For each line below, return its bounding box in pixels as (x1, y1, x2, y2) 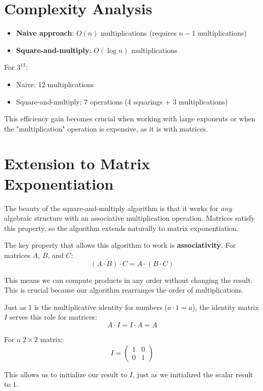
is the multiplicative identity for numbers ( (34, 301, 168, 312)
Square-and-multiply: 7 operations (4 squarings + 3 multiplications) (16, 96, 228, 107)
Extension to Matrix (4, 153, 150, 174)
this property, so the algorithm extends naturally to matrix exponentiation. (4, 222, 239, 233)
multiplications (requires (101, 28, 177, 38)
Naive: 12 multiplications (16, 79, 94, 89)
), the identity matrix (192, 301, 259, 312)
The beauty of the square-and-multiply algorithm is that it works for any (4, 202, 232, 213)
